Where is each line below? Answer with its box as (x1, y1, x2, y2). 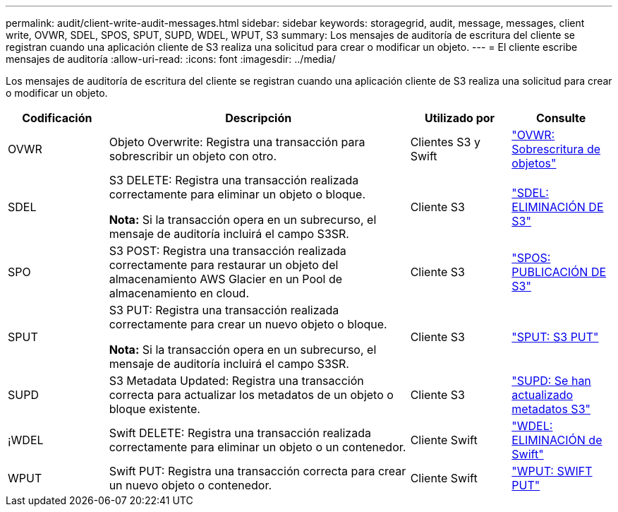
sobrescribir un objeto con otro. (109, 149, 277, 163)
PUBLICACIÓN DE (511, 265, 607, 279)
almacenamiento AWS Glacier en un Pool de (109, 272, 343, 286)
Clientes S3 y (410, 135, 480, 149)
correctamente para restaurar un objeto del (109, 258, 339, 272)
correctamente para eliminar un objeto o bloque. (109, 187, 365, 201)
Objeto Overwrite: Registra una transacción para (109, 135, 365, 149)
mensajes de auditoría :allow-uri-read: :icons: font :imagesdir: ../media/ (6, 53, 336, 65)
